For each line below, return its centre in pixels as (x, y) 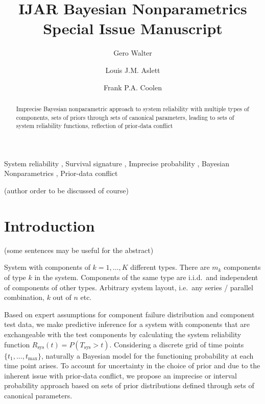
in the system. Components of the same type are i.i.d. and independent (146, 277)
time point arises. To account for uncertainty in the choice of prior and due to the (132, 365)
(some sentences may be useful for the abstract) (79, 250)
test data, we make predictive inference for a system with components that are (127, 324)
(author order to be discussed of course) (66, 191)
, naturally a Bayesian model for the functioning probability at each (148, 355)
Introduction (50, 225)
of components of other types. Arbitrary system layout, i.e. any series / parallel (129, 287)
